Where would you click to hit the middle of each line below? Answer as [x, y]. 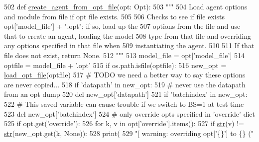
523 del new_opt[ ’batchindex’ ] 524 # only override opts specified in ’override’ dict [129, 113]
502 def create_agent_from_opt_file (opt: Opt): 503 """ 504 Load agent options [126, 6]
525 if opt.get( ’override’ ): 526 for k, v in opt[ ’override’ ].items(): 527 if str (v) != [124, 123]
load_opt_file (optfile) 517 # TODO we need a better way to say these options [125, 75]
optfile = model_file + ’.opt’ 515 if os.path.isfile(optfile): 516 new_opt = [115, 65]
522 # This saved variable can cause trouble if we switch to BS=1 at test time [124, 104]
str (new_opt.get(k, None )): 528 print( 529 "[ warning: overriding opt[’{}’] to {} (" [129, 133]
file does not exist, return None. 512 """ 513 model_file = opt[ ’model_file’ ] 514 [125, 55]
